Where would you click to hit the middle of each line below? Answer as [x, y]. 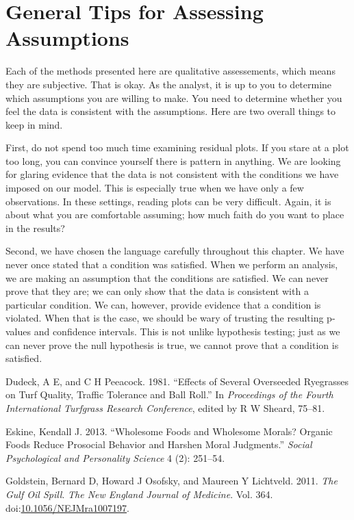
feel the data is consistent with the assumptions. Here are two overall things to [171, 111]
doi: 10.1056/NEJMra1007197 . [67, 507]
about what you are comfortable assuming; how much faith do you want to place [175, 214]
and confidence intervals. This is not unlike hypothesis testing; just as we [187, 331]
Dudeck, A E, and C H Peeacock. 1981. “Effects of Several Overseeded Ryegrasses [177, 381]
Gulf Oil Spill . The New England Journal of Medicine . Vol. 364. [139, 494]
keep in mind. [34, 124]
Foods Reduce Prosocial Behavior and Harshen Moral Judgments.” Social [159, 444]
